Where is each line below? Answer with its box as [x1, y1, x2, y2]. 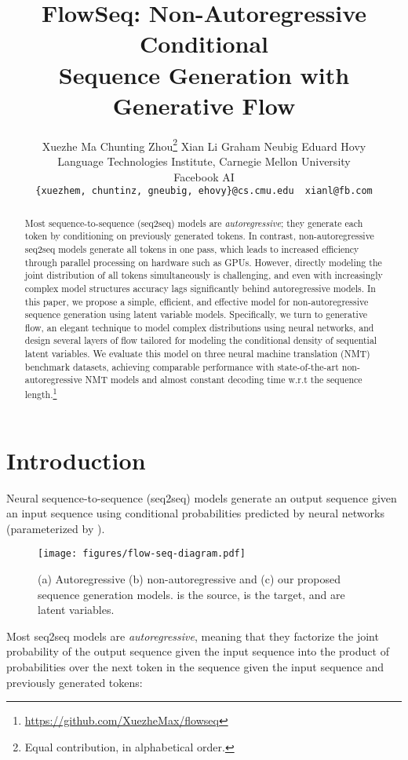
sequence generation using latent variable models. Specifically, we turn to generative [24, 308, 368, 321]
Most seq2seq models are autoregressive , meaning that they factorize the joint [6, 627, 379, 644]
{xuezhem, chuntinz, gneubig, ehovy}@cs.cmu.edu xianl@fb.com [35, 185, 373, 197]
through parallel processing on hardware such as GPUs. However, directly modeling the [24, 255, 382, 269]
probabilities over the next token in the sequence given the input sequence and [6, 659, 384, 675]
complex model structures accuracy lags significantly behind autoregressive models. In [24, 281, 376, 294]
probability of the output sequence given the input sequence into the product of [6, 643, 389, 660]
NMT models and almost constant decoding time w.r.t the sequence [85, 373, 362, 386]
